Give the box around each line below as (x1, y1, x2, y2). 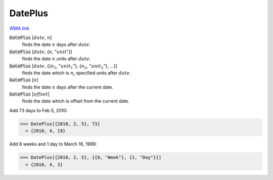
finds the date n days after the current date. (22, 84, 114, 90)
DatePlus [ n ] (9, 77, 39, 83)
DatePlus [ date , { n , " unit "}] (9, 49, 73, 55)
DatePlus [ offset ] (9, 91, 50, 97)
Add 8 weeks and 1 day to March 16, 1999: (9, 141, 97, 147)
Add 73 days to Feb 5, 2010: (9, 107, 68, 113)
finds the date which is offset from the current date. (22, 98, 130, 104)
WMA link (9, 25, 30, 31)
